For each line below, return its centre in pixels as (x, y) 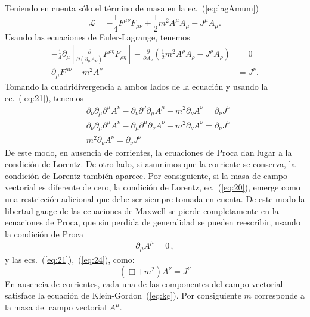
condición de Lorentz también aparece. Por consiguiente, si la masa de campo (146, 175)
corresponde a (280, 295)
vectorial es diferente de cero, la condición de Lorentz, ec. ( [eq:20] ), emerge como (153, 187)
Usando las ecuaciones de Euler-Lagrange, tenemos (97, 37)
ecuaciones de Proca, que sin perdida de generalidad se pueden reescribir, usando (153, 222)
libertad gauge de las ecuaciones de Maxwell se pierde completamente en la (142, 210)
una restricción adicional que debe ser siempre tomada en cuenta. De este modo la (155, 198)
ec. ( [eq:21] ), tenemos (44, 98)
